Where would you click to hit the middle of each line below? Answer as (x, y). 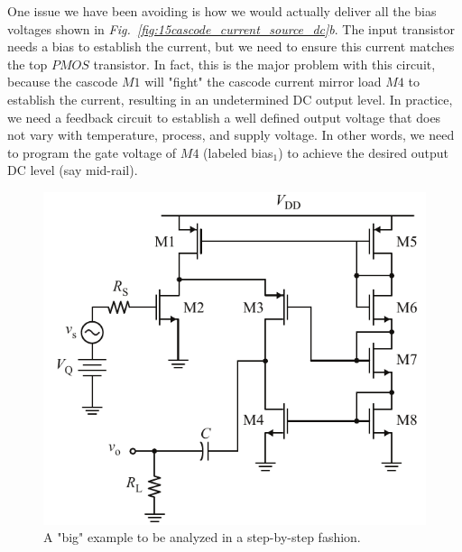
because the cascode (63, 82)
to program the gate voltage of (92, 152)
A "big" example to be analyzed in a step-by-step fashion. (202, 537)
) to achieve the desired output (363, 152)
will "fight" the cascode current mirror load (263, 82)
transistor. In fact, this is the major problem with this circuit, (264, 64)
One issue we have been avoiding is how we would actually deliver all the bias (222, 11)
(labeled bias (238, 152)
